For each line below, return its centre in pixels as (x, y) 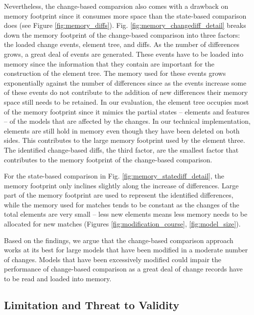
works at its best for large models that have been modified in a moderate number (126, 250)
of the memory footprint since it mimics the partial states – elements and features (127, 111)
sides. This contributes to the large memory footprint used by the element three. (125, 140)
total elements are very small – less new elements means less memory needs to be (126, 214)
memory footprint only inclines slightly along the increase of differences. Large (121, 185)
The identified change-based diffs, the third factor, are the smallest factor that (121, 149)
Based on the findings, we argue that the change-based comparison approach (119, 240)
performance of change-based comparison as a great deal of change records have (123, 269)
